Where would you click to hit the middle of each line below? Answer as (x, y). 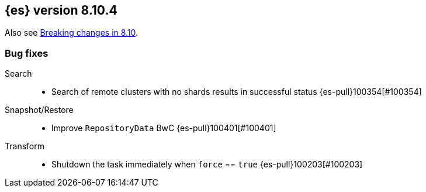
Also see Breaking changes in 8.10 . (72, 33)
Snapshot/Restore (39, 110)
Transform (25, 146)
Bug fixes (27, 53)
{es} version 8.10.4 (61, 10)
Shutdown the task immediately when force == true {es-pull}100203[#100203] (207, 164)
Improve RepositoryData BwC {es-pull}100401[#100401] (164, 128)
